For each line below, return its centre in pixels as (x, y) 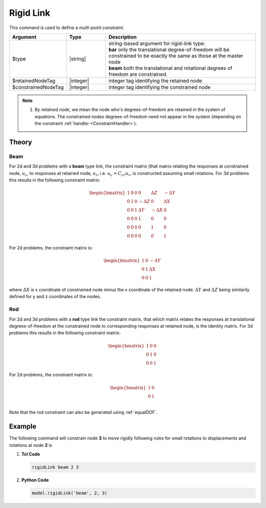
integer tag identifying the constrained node (160, 87)
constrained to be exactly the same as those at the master (176, 56)
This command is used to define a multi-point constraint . (67, 28)
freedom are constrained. (138, 74)
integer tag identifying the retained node (155, 80)
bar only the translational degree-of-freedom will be (169, 49)
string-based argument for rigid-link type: (157, 43)
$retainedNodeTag (34, 80)
